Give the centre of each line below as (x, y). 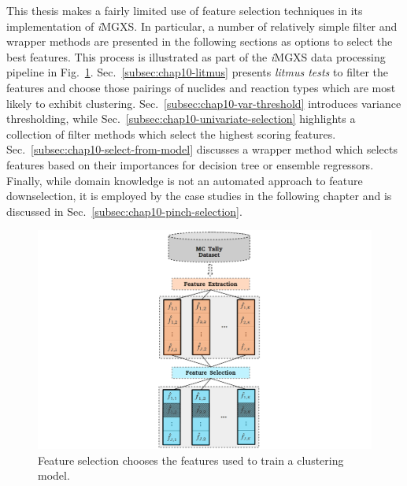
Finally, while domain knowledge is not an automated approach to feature (185, 180)
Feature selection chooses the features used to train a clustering (191, 460)
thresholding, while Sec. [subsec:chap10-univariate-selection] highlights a (181, 119)
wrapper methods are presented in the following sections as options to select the (200, 41)
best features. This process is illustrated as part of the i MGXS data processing (196, 56)
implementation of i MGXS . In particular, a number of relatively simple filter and (202, 26)
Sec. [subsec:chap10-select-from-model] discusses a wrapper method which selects (202, 149)
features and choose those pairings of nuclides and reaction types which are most (201, 87)
